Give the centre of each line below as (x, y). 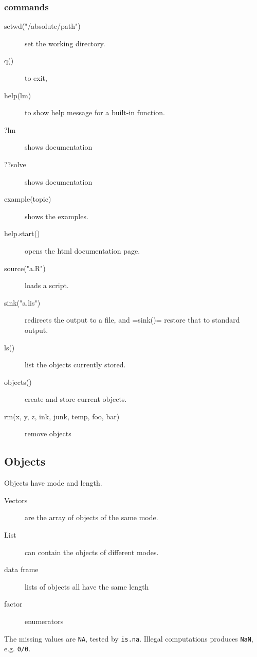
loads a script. (47, 285)
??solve (15, 164)
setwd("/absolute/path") (42, 26)
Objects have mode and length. (53, 483)
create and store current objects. (76, 399)
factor (13, 604)
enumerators (44, 621)
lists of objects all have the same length (87, 586)
